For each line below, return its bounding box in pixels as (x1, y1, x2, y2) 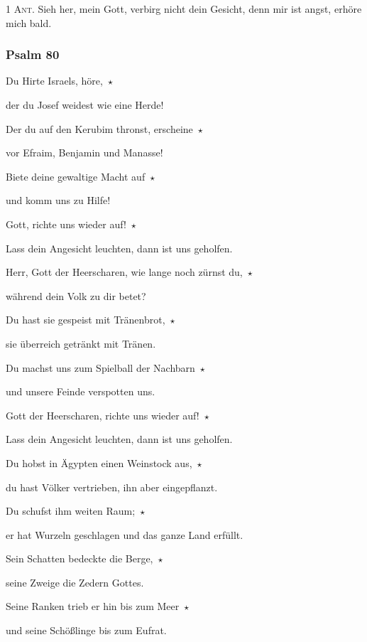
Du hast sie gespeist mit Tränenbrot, (6, 312, 165, 327)
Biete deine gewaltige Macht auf (6, 168, 146, 183)
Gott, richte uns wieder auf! (6, 216, 126, 231)
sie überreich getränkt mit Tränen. (6, 336, 156, 351)
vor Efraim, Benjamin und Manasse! (6, 145, 163, 160)
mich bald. (6, 15, 52, 30)
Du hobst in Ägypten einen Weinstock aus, (6, 455, 192, 470)
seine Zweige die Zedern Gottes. (6, 574, 144, 589)
